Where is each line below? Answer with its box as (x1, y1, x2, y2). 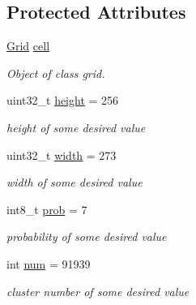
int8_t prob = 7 (6, 200, 87, 217)
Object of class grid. (6, 64, 105, 81)
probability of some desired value (6, 228, 167, 245)
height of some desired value (6, 118, 146, 135)
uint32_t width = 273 (6, 146, 117, 163)
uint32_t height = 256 (6, 92, 119, 109)
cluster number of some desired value (6, 282, 190, 299)
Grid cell (6, 37, 50, 54)
